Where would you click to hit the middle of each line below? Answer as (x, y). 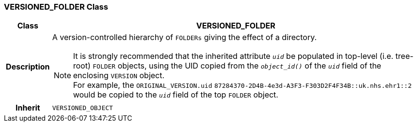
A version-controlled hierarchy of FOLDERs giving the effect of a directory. (184, 37)
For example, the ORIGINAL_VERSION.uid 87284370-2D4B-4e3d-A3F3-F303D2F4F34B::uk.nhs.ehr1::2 (242, 85)
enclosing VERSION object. (119, 76)
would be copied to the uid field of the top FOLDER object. (176, 95)
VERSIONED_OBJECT (82, 108)
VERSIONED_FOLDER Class (56, 7)
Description (28, 67)
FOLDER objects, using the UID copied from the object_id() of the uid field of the (237, 66)
